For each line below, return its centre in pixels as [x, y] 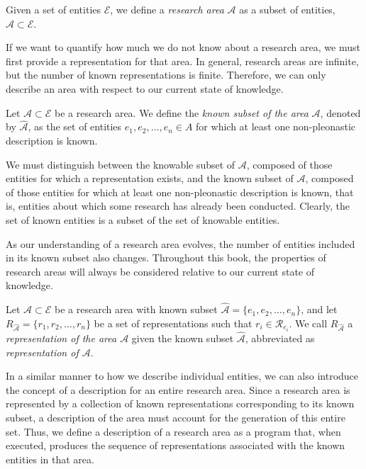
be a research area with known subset [136, 309]
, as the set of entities [75, 126]
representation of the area [61, 338]
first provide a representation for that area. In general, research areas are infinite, [182, 61]
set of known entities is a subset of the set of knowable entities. [143, 219]
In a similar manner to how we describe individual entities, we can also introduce [182, 376]
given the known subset [183, 338]
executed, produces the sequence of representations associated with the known [176, 445]
